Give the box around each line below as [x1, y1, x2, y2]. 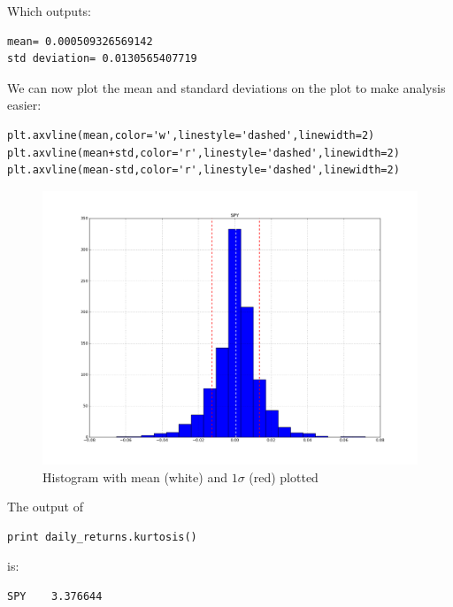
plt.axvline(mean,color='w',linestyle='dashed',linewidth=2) [7, 128, 375, 142]
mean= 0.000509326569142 [7, 35, 153, 48]
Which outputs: [7, 2, 91, 19]
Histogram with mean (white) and [42, 467, 227, 486]
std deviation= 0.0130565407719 [7, 52, 197, 65]
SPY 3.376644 [7, 590, 103, 603]
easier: [7, 96, 42, 114]
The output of [7, 497, 83, 516]
